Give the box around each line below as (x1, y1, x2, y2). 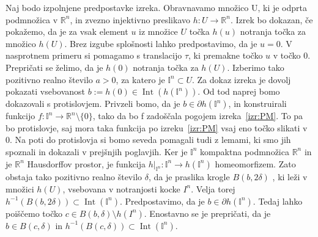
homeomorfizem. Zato (215, 157, 296, 170)
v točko (273, 49, 301, 62)
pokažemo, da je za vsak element (6, 25, 128, 38)
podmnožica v (6, 13, 58, 26)
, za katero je (116, 73, 165, 86)
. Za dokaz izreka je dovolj (191, 73, 291, 86)
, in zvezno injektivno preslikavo (70, 13, 190, 26)
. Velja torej (191, 182, 235, 195)
